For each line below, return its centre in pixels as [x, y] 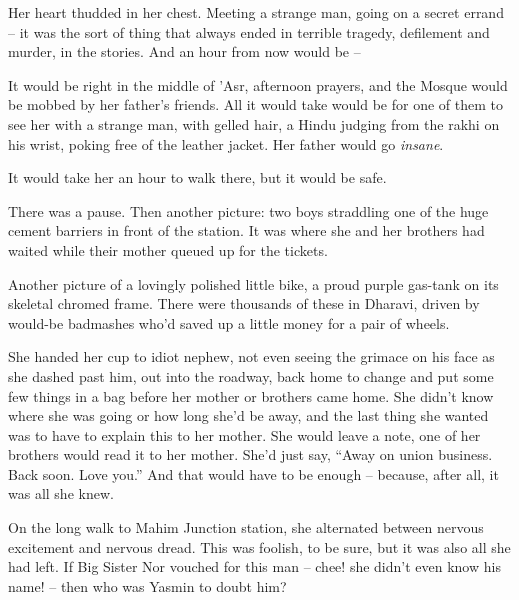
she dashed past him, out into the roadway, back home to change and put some [251, 375]
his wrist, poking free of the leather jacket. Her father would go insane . [226, 143]
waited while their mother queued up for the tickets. [168, 249]
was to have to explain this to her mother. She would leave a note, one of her [244, 434]
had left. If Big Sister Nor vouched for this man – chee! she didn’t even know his [254, 566]
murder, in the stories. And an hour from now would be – [184, 51]
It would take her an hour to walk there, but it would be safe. [197, 177]
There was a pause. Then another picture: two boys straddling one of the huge [248, 210]
